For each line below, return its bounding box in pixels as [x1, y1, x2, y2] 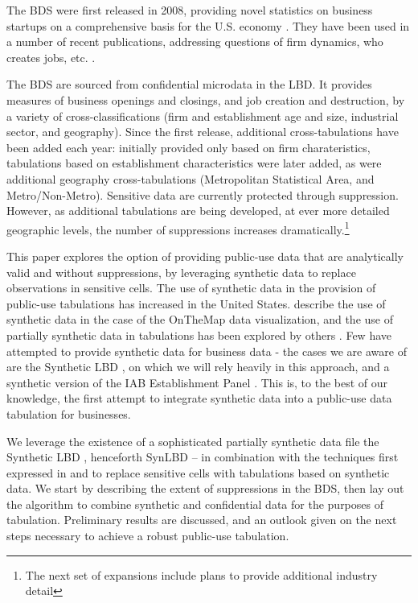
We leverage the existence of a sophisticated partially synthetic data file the [6, 432, 379, 449]
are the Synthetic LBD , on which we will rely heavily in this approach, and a [6, 358, 390, 375]
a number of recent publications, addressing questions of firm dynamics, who [6, 33, 383, 50]
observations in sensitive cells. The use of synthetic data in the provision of [6, 279, 376, 296]
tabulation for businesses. [6, 405, 131, 422]
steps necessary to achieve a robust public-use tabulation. [6, 527, 289, 544]
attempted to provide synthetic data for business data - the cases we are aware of [6, 342, 407, 359]
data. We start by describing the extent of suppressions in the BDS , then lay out [6, 480, 404, 497]
